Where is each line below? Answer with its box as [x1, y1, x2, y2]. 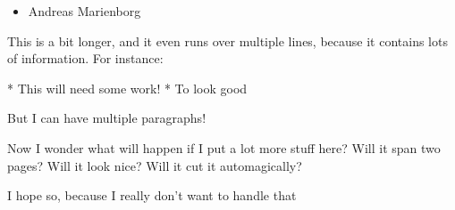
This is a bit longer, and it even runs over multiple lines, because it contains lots [7, 31, 448, 50]
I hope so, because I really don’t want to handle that [7, 186, 297, 205]
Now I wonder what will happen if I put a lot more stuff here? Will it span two [7, 138, 441, 157]
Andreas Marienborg [28, 2, 141, 20]
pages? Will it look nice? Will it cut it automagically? [7, 156, 302, 174]
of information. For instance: [7, 49, 164, 68]
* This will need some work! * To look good [7, 78, 248, 97]
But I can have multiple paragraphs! [7, 109, 206, 127]
